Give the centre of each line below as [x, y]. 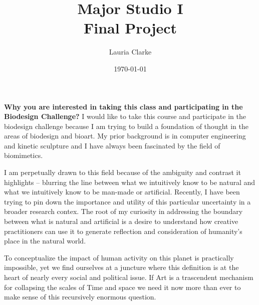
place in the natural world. [45, 241]
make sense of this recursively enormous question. [80, 297]
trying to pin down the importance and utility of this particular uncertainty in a [127, 201]
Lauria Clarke [130, 52]
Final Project [130, 28]
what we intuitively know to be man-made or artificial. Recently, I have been [122, 192]
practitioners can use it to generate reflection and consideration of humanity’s [123, 231]
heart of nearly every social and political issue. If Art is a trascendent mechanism [129, 277]
